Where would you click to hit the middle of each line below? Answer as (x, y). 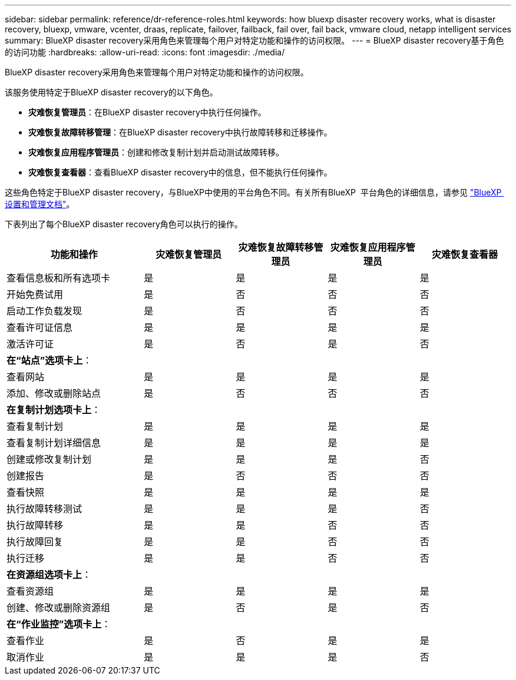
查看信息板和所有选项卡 (59, 278)
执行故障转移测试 (44, 509)
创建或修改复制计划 (49, 459)
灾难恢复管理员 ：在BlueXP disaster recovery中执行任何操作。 (147, 112)
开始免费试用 (35, 294)
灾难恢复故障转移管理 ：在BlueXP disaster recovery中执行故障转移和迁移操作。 (180, 132)
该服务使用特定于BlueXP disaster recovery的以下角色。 (111, 92)
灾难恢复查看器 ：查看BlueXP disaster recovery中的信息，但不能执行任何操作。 (180, 172)
